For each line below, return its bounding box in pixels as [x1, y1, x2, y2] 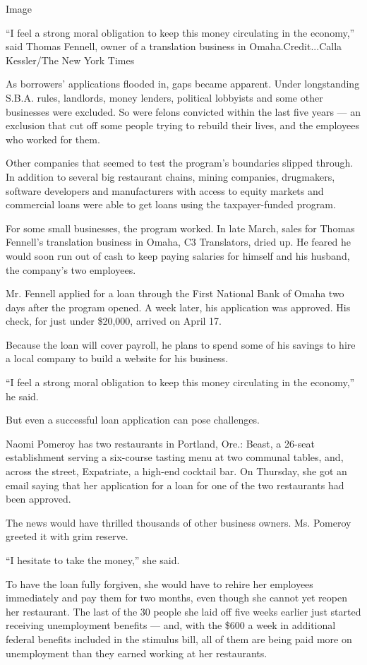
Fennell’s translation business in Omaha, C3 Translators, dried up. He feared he [6, 234, 351, 249]
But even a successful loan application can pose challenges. [6, 412, 260, 427]
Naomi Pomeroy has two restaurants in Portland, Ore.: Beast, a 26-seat [6, 436, 315, 450]
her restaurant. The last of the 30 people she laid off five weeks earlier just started [6, 604, 361, 618]
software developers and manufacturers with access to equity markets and [6, 183, 324, 198]
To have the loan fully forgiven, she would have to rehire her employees [6, 576, 313, 591]
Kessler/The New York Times [6, 52, 135, 67]
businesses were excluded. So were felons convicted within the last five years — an [6, 104, 361, 119]
